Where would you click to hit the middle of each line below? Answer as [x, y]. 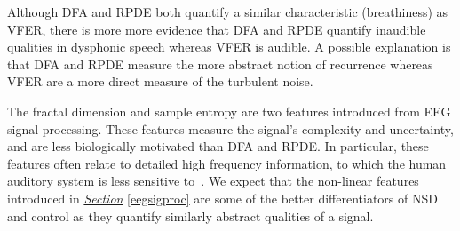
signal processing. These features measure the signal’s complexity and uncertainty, [230, 128]
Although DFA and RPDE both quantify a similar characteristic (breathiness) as [228, 12]
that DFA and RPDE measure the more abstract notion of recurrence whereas [220, 64]
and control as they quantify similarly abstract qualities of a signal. [190, 215]
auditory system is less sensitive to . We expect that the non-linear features [213, 181]
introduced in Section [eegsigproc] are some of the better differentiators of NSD [222, 198]
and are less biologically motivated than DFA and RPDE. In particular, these [218, 146]
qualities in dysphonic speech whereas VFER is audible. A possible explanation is [229, 47]
